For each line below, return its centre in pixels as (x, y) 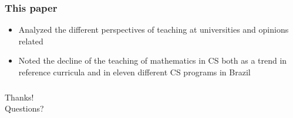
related (31, 41)
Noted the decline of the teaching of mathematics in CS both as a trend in (153, 60)
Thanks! (19, 97)
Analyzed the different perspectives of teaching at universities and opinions (154, 29)
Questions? (24, 108)
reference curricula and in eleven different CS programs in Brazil (134, 72)
